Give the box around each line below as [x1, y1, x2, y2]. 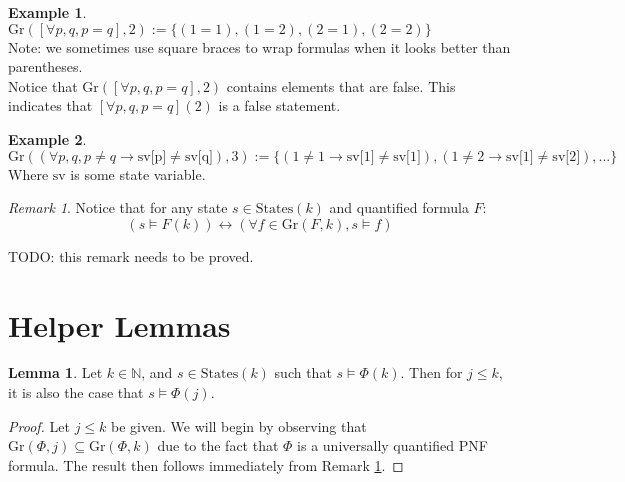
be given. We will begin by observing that [111, 415, 367, 436]
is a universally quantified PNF [297, 435, 488, 456]
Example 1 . [8, 2, 87, 22]
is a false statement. [218, 95, 341, 116]
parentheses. [8, 56, 83, 77]
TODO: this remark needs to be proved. [8, 245, 254, 266]
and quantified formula [329, 197, 469, 218]
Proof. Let [8, 415, 70, 436]
